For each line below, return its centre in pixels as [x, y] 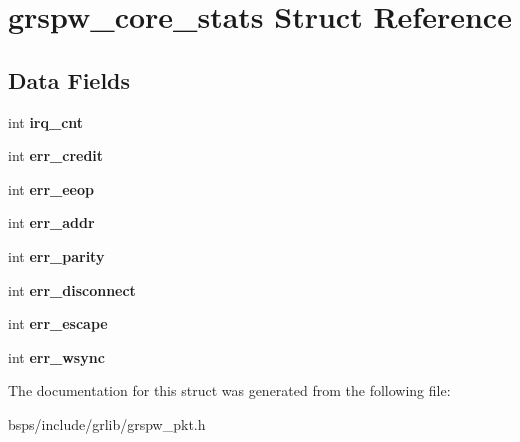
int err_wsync [56, 356]
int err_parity [56, 255]
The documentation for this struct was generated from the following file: [229, 390]
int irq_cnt [46, 121]
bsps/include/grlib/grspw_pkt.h [107, 423]
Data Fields [69, 79]
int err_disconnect [72, 289]
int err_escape [58, 323]
